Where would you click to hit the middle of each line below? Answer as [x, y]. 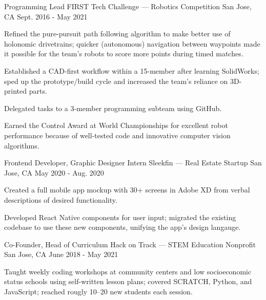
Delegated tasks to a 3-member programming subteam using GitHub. [113, 108]
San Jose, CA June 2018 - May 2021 [61, 254]
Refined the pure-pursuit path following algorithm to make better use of [117, 34]
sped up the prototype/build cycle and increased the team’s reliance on [116, 81]
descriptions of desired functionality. [61, 199]
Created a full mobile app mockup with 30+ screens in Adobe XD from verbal [127, 190]
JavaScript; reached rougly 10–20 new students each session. [98, 292]
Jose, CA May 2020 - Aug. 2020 [54, 172]
